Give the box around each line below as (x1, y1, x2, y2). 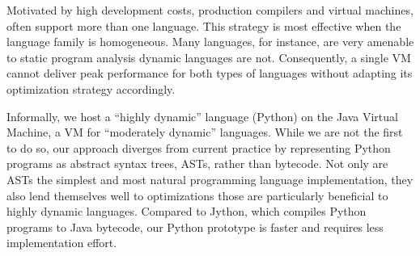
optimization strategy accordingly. (6, 80, 176, 97)
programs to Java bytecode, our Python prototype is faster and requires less (6, 218, 384, 235)
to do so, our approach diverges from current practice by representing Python (6, 139, 391, 156)
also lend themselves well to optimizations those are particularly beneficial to (6, 187, 388, 204)
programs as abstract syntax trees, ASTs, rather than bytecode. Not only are (6, 155, 388, 172)
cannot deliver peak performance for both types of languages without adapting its (6, 65, 413, 82)
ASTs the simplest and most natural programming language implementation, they (6, 170, 414, 187)
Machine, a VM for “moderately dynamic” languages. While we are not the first (6, 124, 403, 141)
